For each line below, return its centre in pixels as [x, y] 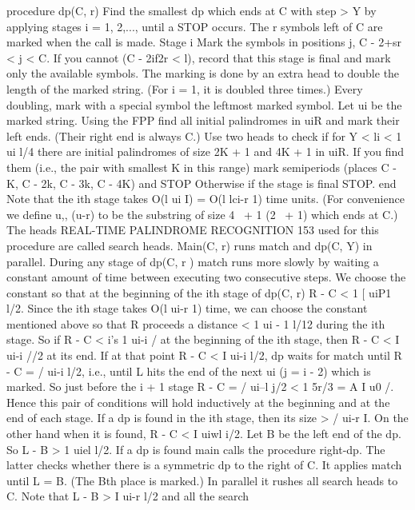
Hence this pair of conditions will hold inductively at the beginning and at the [198, 402]
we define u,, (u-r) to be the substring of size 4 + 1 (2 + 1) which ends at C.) [202, 214]
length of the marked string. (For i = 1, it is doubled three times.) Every [185, 88]
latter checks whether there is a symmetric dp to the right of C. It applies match [204, 465]
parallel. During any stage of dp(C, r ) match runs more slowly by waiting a [193, 261]
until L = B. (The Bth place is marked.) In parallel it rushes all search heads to [202, 480]
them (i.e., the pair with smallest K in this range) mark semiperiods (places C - [202, 167]
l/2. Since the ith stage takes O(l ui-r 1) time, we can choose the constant [187, 308]
